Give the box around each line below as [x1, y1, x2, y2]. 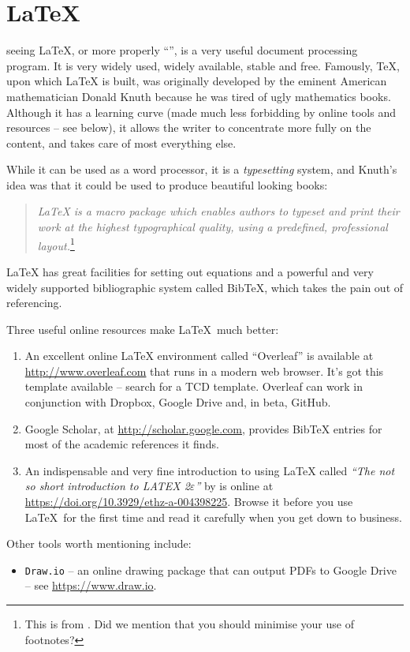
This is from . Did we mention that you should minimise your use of [24, 616, 354, 632]
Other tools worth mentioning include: [6, 535, 192, 552]
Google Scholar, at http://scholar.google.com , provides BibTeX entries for [24, 420, 382, 437]
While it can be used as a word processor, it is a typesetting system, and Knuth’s [6, 161, 397, 178]
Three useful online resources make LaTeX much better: [6, 320, 279, 337]
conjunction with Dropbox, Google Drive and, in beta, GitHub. [24, 394, 331, 410]
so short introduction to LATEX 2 [24, 478, 190, 494]
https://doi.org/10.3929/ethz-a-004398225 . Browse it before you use [24, 493, 353, 510]
